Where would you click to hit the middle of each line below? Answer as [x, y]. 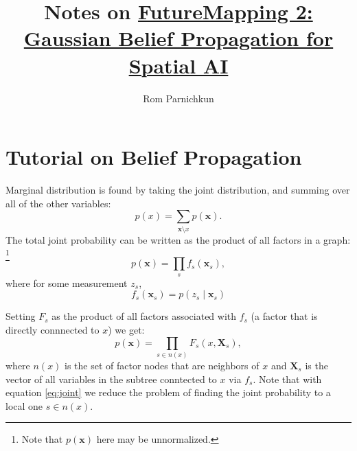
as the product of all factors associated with [144, 316]
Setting [21, 316]
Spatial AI [178, 65]
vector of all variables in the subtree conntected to [111, 379]
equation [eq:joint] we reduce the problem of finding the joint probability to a [168, 392]
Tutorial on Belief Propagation [154, 157]
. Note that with [287, 379]
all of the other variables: [58, 203]
